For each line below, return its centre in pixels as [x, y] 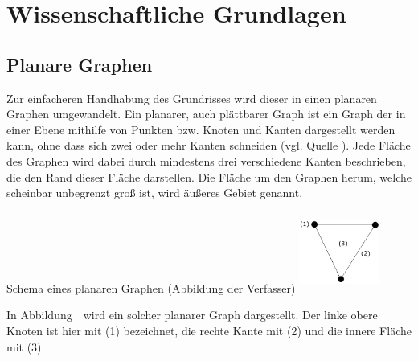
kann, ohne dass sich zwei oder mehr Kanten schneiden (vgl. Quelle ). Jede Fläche [209, 145]
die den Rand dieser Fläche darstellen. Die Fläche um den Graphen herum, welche [209, 176]
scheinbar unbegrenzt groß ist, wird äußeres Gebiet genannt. [155, 193]
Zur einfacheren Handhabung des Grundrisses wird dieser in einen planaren [192, 98]
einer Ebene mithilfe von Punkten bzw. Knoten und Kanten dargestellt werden [201, 129]
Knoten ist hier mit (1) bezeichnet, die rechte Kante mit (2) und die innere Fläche [209, 330]
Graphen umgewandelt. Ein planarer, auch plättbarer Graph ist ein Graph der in [206, 114]
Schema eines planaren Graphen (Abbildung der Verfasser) [151, 287]
